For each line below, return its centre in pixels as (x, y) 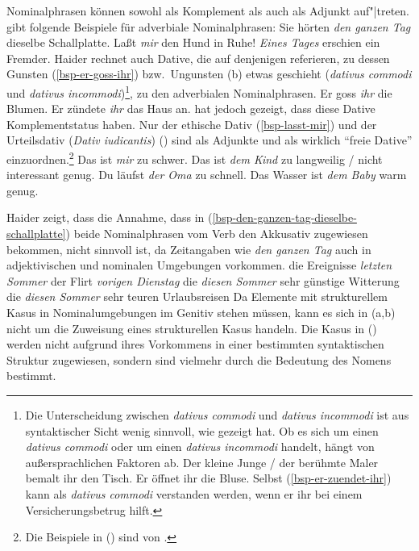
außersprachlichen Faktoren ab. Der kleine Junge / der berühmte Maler (202, 462)
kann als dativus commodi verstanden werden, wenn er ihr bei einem (194, 493)
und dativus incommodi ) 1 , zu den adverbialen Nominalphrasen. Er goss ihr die (199, 91)
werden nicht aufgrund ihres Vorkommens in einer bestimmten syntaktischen (195, 344)
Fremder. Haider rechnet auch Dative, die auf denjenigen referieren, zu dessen (198, 58)
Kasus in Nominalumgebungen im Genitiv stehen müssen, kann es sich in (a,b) (201, 312)
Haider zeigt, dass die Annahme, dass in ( (110, 217)
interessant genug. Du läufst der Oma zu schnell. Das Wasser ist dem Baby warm (207, 175)
